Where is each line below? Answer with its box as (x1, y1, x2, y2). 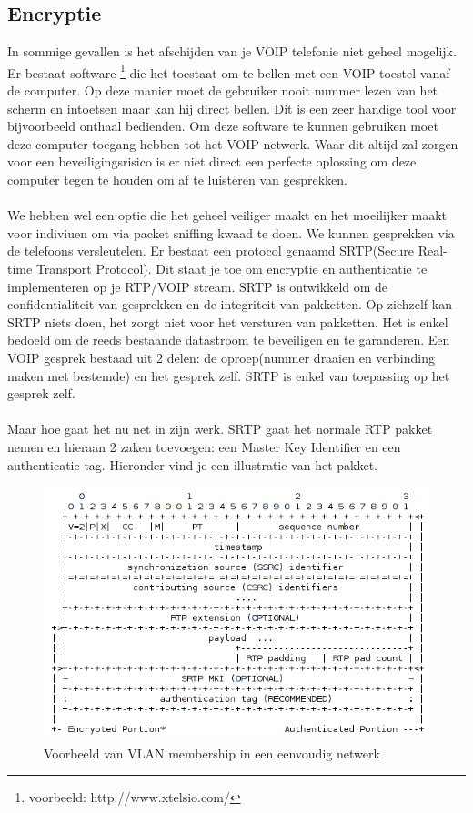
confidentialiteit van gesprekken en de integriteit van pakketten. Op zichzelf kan (7, 295, 452, 314)
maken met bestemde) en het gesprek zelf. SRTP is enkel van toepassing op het (7, 366, 450, 385)
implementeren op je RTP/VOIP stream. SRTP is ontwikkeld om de (7, 276, 388, 296)
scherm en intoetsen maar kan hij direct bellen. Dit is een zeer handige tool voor (7, 98, 457, 117)
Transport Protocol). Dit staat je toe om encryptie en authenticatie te (35, 258, 428, 277)
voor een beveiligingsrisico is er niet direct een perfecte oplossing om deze (7, 152, 417, 171)
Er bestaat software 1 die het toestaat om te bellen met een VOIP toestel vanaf (7, 60, 450, 82)
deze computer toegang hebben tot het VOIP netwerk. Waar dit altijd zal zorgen (7, 134, 458, 153)
